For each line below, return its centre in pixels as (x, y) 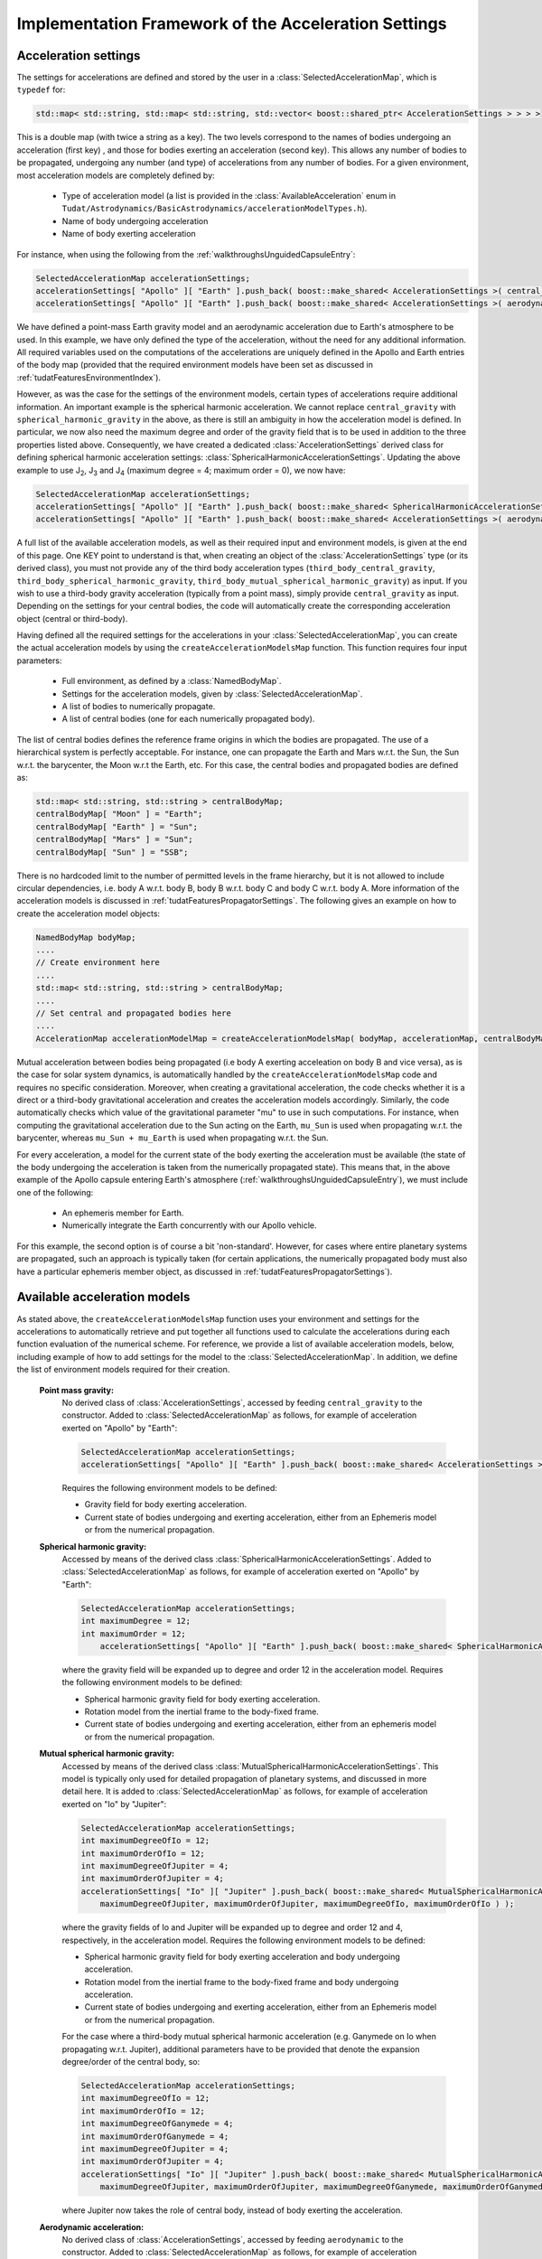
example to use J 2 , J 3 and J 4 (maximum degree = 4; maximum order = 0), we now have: (181, 471)
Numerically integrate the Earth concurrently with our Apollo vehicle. (189, 1225)
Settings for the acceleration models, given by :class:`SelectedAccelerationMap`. (212, 694)
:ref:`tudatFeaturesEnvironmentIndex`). (89, 377)
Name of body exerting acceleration (129, 234)
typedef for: (41, 89)
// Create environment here (98, 963)
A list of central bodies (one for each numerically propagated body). (188, 719)
